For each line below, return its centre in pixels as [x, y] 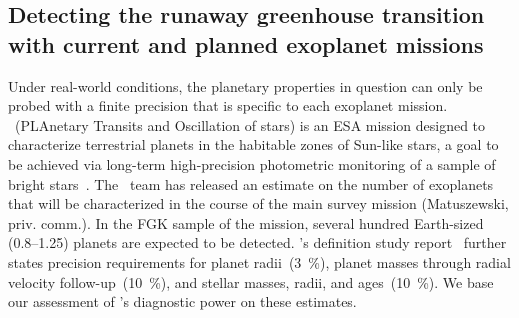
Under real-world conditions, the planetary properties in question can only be [245, 85]
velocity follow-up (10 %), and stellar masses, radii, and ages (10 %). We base [251, 281]
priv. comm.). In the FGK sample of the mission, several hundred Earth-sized [246, 222]
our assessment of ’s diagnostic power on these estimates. [182, 301]
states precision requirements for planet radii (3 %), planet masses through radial [259, 261]
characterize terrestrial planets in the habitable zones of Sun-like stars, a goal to [253, 144]
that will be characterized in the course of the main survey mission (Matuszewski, [258, 203]
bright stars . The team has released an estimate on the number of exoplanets [251, 183]
